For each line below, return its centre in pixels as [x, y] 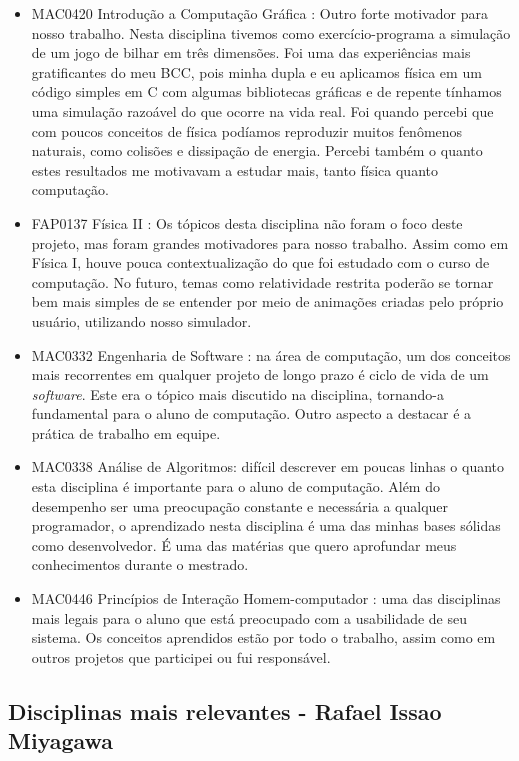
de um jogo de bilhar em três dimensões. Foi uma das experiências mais [251, 52]
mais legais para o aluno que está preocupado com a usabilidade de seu [249, 617]
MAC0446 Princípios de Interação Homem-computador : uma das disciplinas [266, 598]
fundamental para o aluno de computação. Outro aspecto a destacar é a [251, 413]
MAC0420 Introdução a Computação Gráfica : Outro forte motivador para [259, 13]
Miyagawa [61, 740]
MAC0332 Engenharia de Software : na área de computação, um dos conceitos [271, 354]
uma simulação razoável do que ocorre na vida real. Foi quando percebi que [262, 110]
